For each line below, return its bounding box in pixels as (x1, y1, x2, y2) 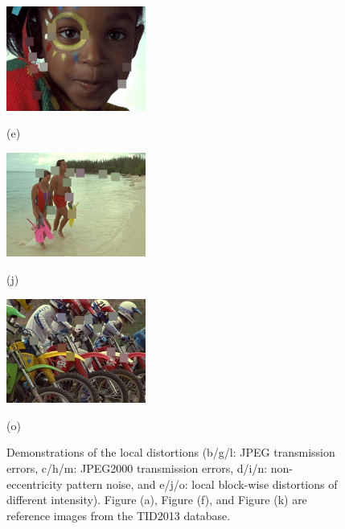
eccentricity (6, 475, 63, 492)
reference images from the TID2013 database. (6, 506, 231, 523)
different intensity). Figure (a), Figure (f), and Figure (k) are (6, 491, 307, 508)
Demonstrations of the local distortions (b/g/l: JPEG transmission (6, 444, 335, 461)
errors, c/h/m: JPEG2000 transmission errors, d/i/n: (6, 459, 268, 476)
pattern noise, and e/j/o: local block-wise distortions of (66, 475, 338, 492)
